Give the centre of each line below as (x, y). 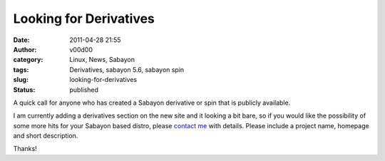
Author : (25, 49)
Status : (24, 90)
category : (28, 60)
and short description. (46, 136)
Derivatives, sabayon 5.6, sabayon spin (127, 69)
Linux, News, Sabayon (102, 60)
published (84, 90)
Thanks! (25, 149)
